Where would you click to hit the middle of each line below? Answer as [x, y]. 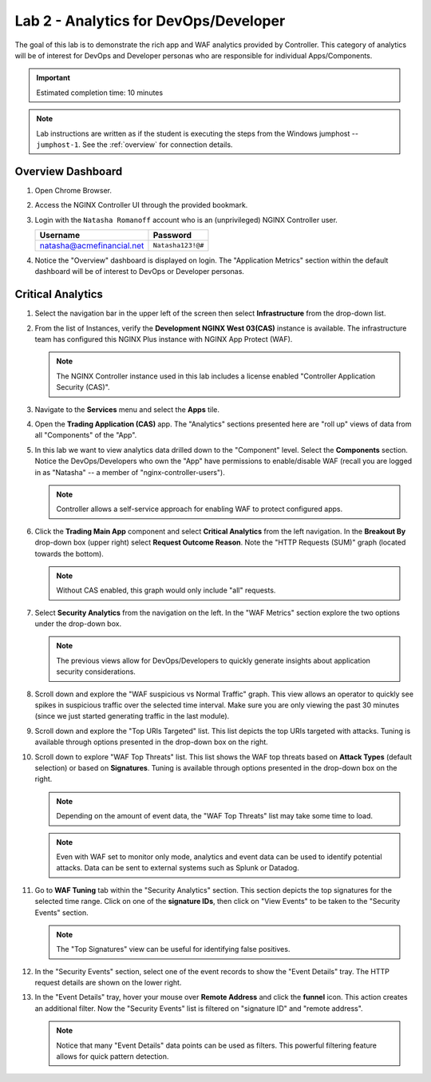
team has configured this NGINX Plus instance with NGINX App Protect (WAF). [164, 339]
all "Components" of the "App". [86, 435]
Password [172, 235]
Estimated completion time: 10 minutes [100, 93]
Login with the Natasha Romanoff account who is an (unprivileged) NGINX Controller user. [186, 220]
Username [59, 235]
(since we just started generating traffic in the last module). [132, 716]
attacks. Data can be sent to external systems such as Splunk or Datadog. [178, 868]
